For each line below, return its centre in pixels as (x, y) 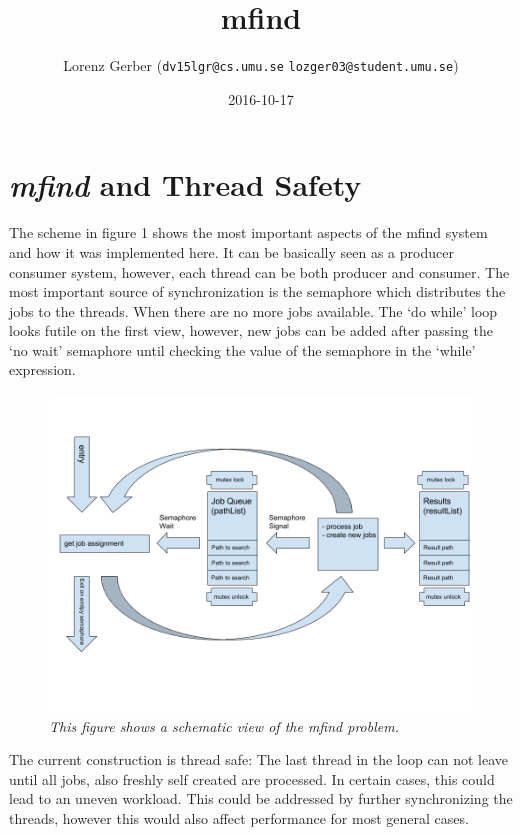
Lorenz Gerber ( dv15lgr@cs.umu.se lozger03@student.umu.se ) (261, 65)
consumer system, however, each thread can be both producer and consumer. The (259, 271)
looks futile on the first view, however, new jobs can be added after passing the (251, 330)
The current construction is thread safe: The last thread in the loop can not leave (259, 759)
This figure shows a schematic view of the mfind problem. (224, 725)
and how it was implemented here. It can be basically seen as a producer (231, 251)
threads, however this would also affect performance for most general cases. (239, 818)
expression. (42, 369)
